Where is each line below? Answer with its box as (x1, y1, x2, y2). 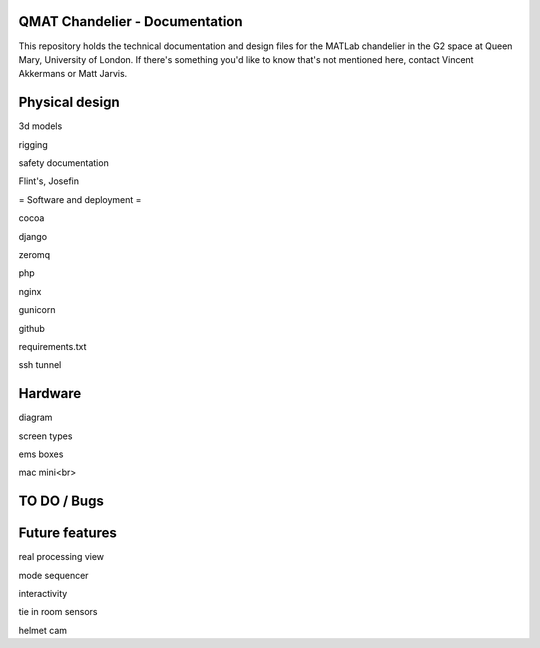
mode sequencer (18, 569, 89, 581)
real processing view (18, 551, 105, 563)
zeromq (18, 248, 50, 260)
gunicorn (18, 304, 56, 316)
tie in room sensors (18, 606, 98, 618)
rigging (18, 138, 49, 150)
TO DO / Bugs (18, 493, 104, 510)
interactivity (18, 588, 68, 600)
